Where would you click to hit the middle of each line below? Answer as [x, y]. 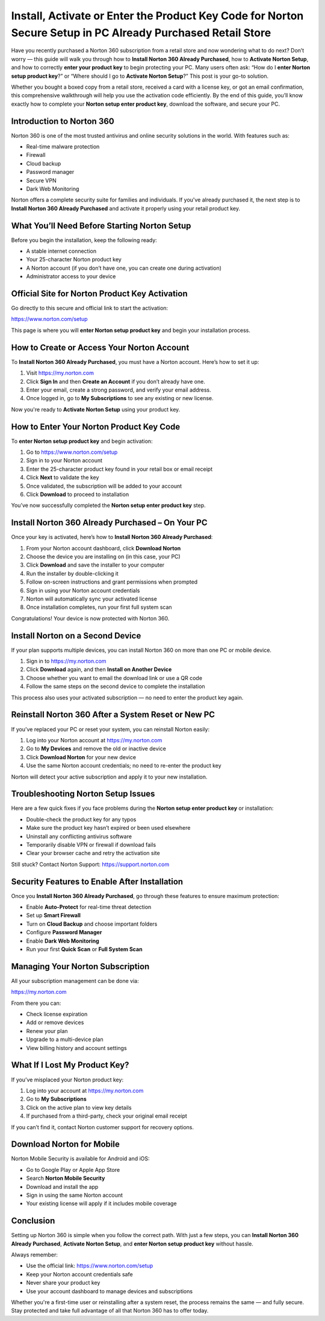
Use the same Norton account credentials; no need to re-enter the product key [124, 766]
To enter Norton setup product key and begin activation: [82, 441]
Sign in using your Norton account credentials [83, 590]
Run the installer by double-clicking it [72, 573]
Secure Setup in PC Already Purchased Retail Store [141, 33]
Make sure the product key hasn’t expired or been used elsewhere [108, 828]
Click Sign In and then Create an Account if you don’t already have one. [116, 381]
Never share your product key [63, 1283]
